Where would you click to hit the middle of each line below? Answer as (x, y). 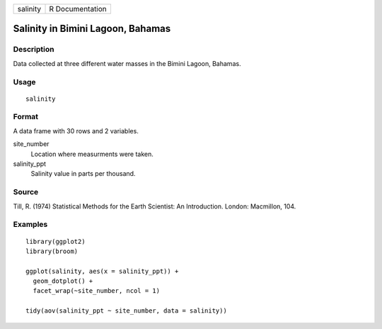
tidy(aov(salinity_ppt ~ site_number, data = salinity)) (127, 311)
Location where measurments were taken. (92, 154)
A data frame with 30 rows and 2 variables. (76, 130)
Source (26, 192)
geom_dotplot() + (63, 281)
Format (26, 117)
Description (34, 50)
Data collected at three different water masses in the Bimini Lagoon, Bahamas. (127, 63)
